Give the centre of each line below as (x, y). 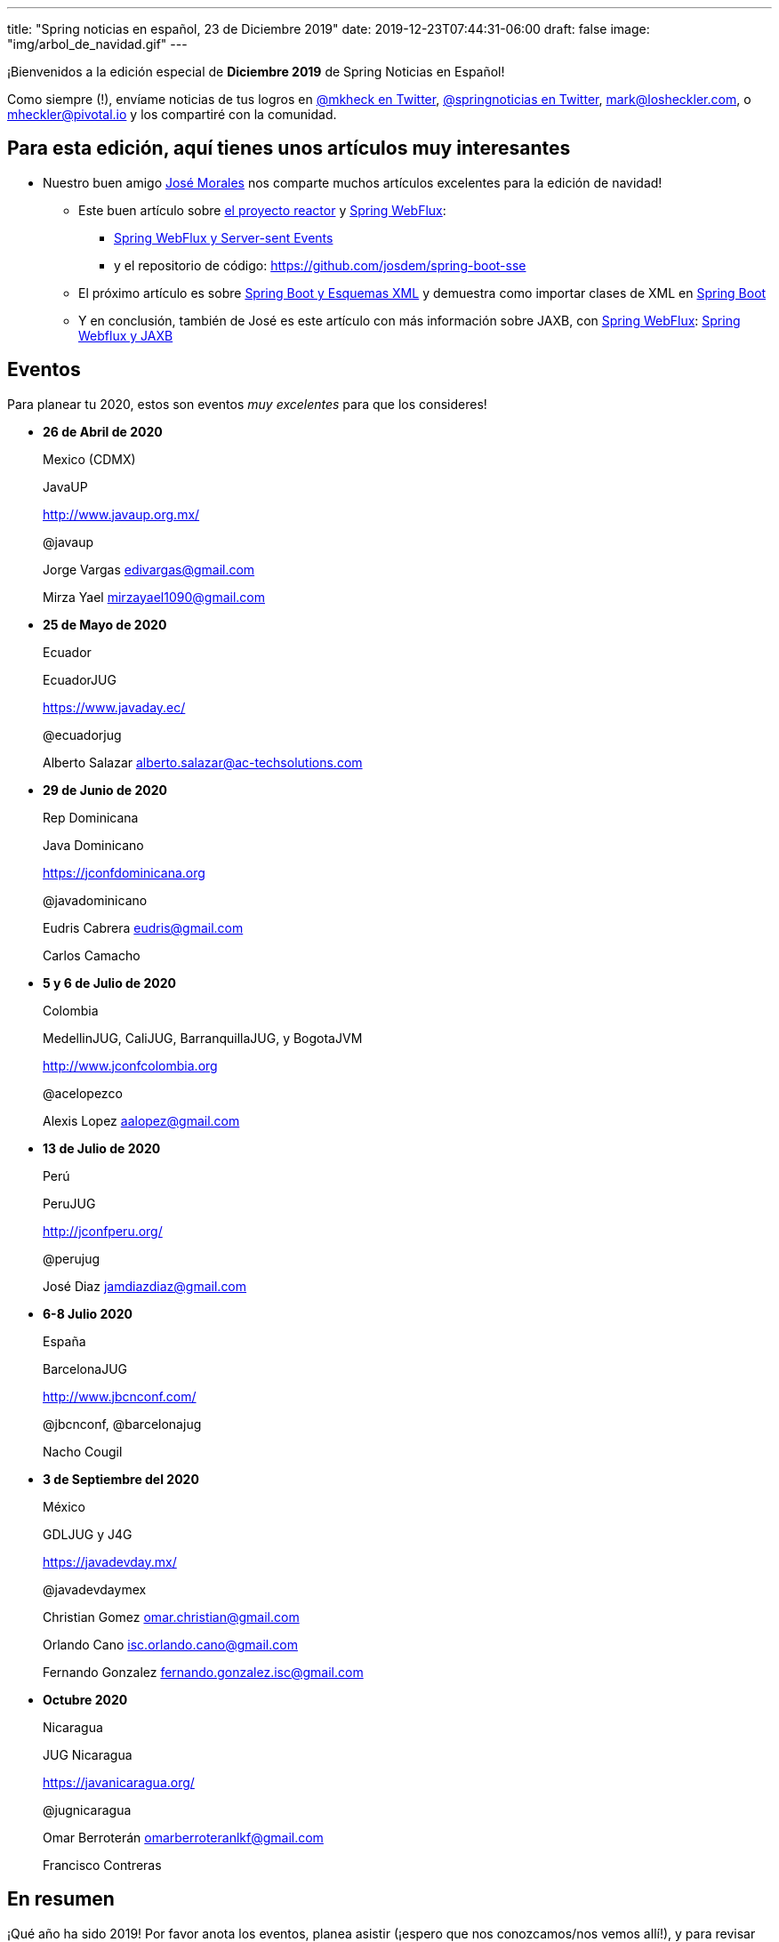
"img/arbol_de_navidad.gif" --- (97, 44)
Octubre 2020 (85, 1699)
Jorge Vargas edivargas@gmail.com (149, 569)
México (64, 1506)
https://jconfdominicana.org (124, 872)
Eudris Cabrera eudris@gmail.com (143, 927)
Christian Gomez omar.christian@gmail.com (171, 1617)
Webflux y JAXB (126, 335)
